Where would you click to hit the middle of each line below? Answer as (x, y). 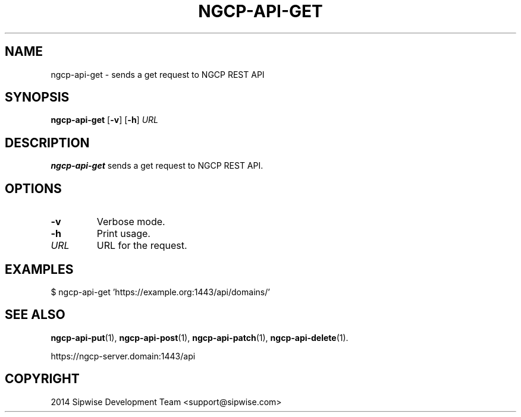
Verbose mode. (131, 222)
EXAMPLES (39, 269)
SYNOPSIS (37, 97)
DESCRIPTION (47, 143)
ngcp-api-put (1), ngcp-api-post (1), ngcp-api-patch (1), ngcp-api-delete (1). (200, 337)
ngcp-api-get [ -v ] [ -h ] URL (104, 120)
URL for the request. (142, 246)
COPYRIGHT (42, 379)
